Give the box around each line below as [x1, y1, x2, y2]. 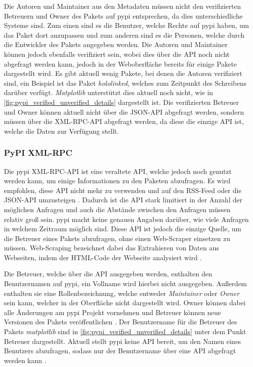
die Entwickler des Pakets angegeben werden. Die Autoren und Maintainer [4, 39, 228, 49]
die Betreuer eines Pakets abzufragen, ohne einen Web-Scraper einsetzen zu [4, 233, 230, 243]
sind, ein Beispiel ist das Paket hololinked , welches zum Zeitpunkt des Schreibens [4, 77, 247, 88]
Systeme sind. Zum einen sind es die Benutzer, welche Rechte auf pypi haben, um [4, 20, 249, 30]
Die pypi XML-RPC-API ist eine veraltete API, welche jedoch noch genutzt [4, 166, 232, 176]
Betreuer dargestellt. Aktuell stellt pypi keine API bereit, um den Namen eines [4, 336, 241, 346]
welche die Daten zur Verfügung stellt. [4, 125, 119, 136]
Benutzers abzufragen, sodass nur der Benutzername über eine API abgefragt [4, 345, 236, 356]
